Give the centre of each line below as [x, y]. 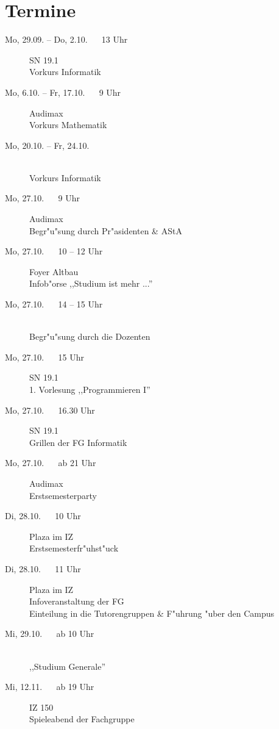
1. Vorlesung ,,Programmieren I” [90, 389]
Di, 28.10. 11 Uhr [43, 568]
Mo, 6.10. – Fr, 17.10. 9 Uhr [63, 92]
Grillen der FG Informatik [78, 442]
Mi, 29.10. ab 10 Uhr [50, 634]
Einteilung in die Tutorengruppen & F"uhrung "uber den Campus [152, 613]
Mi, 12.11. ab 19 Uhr [50, 687]
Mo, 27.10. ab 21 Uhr [51, 463]
